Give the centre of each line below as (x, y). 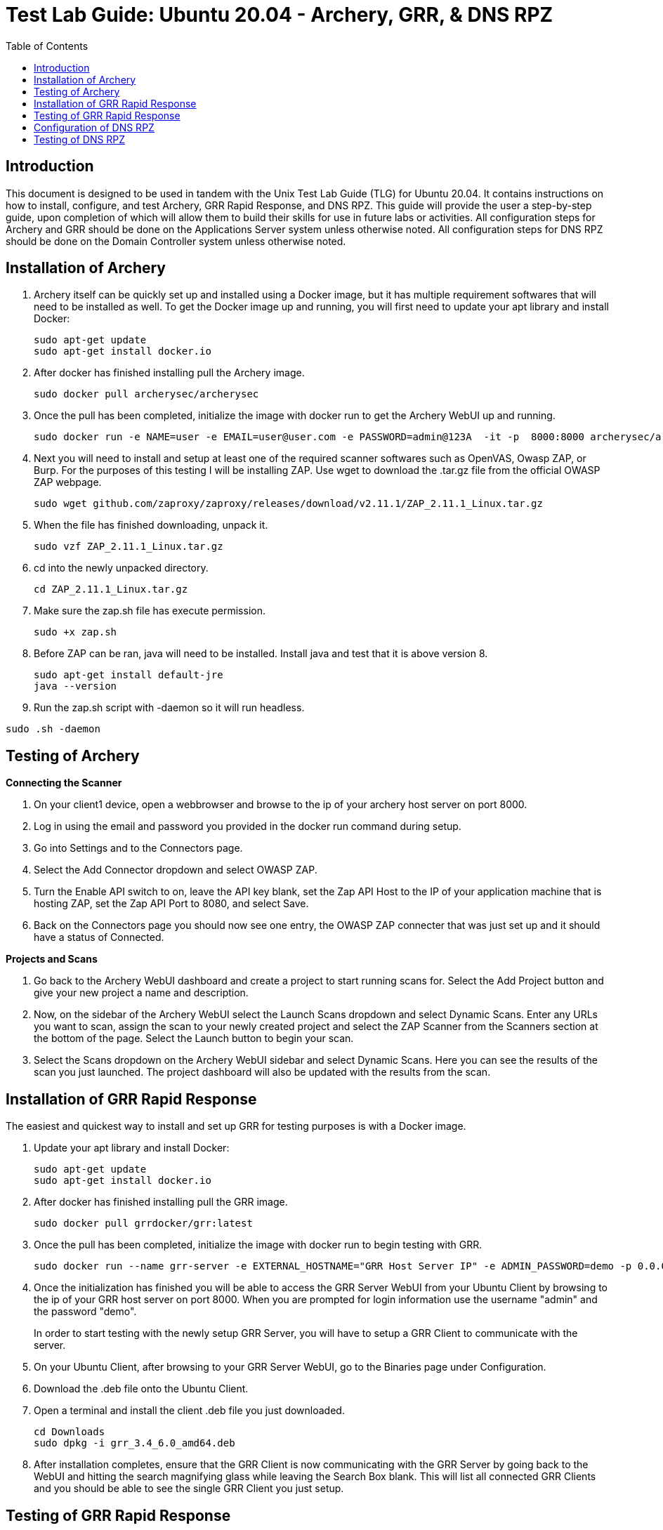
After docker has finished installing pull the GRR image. (161, 1202)
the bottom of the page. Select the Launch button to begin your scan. (194, 1038)
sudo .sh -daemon (53, 729)
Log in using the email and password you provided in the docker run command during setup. (248, 826)
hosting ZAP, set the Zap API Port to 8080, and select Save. (171, 904)
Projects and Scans (52, 959)
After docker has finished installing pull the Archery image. (169, 373)
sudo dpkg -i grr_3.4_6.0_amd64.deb (134, 1443)
